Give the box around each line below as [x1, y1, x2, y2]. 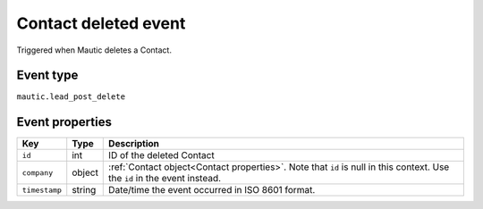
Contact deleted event [16, 13, 186, 33]
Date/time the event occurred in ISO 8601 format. [108, 184, 316, 196]
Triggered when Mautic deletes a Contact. [16, 45, 172, 55]
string [72, 184, 97, 196]
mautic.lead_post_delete [16, 92, 125, 102]
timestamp [21, 185, 63, 195]
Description [108, 138, 160, 150]
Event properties [16, 114, 112, 130]
